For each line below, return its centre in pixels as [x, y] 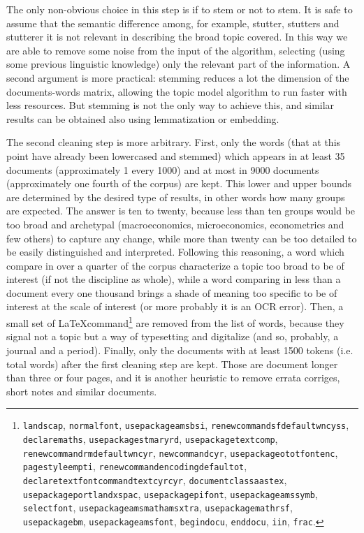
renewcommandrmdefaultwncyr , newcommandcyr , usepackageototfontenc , [180, 452]
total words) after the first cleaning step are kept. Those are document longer [172, 364]
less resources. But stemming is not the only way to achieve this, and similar [170, 105]
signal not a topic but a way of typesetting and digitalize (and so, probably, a [173, 336]
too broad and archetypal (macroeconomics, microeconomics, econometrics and [175, 224]
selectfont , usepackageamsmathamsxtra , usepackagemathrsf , [158, 508]
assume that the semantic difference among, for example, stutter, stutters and [173, 23]
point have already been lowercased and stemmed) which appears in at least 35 [176, 155]
